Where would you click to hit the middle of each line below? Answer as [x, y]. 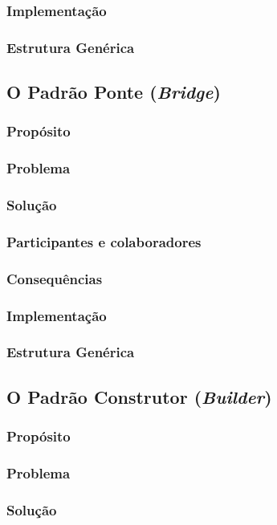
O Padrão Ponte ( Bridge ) [114, 92]
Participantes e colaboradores [104, 241]
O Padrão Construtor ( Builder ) [139, 396]
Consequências [55, 278]
